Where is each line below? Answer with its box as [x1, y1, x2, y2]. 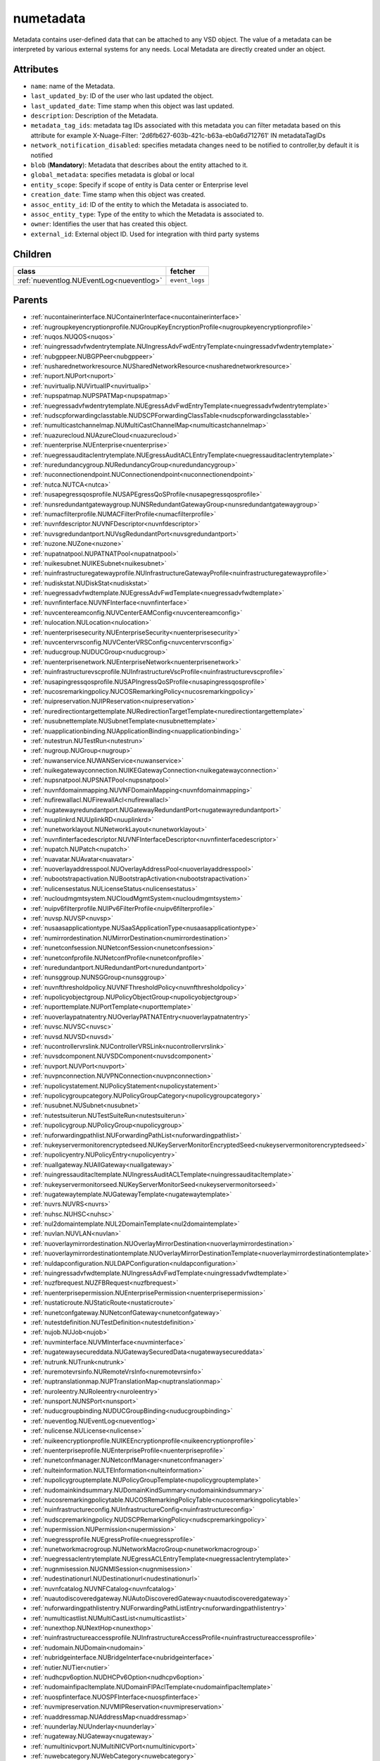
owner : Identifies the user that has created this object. [30, 220, 188, 228]
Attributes [13, 63, 59, 75]
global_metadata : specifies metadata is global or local [30, 170, 195, 179]
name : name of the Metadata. [30, 82, 115, 90]
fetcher [170, 266, 196, 276]
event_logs [170, 277, 205, 285]
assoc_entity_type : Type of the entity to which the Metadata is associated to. [30, 210, 264, 218]
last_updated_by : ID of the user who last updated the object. [30, 92, 214, 100]
